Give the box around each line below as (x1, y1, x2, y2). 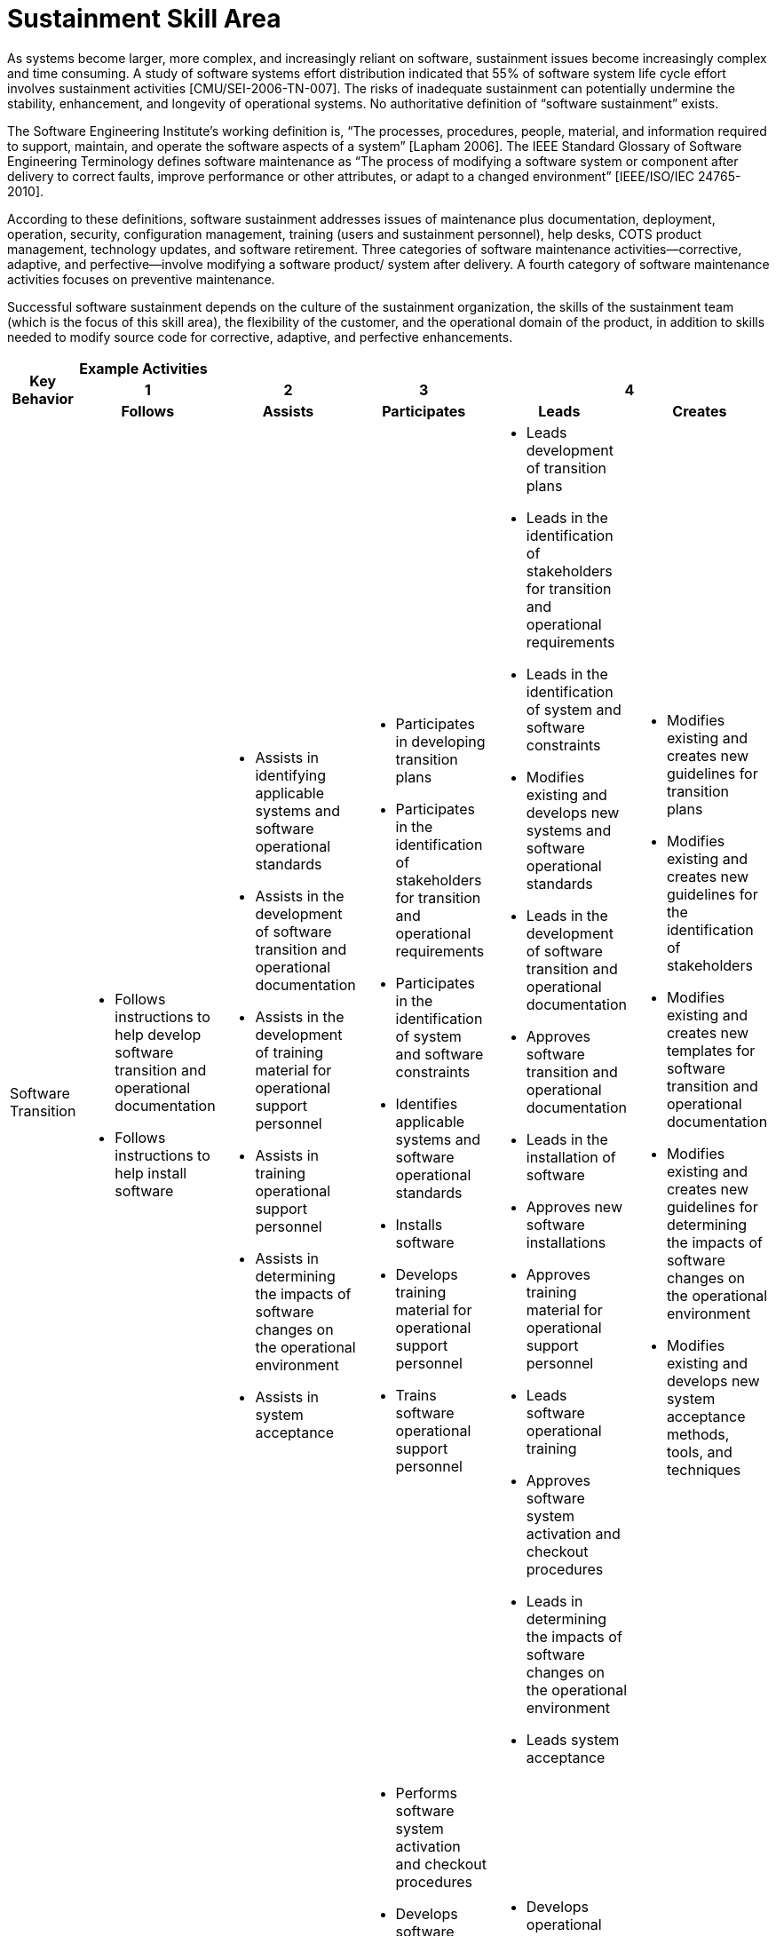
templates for (666, 1041, 756, 1059)
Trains (395, 1385, 437, 1404)
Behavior (12, 389, 74, 408)
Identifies (395, 1094, 458, 1113)
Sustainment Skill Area (7, 4, 281, 34)
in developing (395, 732, 486, 750)
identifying (255, 766, 327, 784)
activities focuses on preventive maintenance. (7, 271, 275, 287)
